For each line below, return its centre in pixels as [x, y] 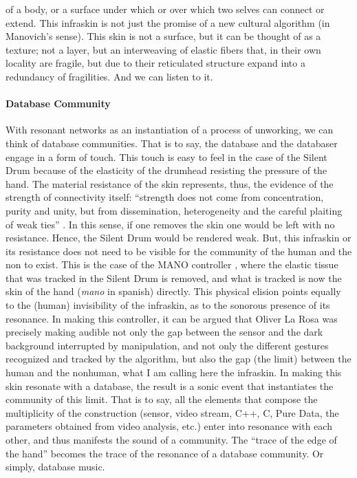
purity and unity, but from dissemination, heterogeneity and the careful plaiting [174, 210]
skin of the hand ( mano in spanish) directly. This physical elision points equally [173, 291]
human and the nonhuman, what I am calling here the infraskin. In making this [174, 372]
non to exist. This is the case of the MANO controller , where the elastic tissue [172, 264]
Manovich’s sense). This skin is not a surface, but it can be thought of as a [163, 36]
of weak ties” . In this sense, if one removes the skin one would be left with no [170, 224]
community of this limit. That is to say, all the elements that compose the [162, 399]
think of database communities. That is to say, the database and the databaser [172, 143]
